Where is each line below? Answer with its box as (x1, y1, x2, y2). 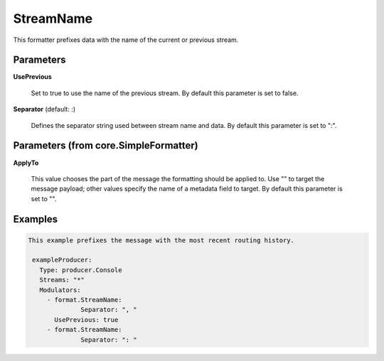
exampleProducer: (32, 256, 92, 264)
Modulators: (39, 286, 81, 294)
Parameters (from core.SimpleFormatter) (13, 139, 198, 152)
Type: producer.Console (39, 266, 122, 274)
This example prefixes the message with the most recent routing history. (28, 236, 295, 244)
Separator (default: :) (13, 105, 76, 114)
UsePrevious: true (54, 316, 119, 323)
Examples (13, 213, 58, 225)
